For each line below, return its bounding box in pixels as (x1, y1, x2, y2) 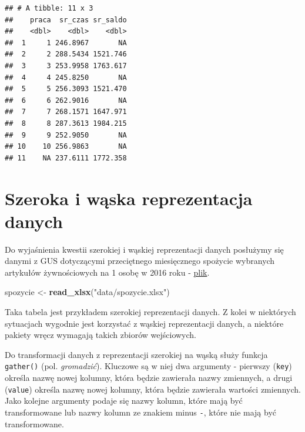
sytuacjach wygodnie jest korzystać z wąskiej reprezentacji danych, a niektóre (5, 317, 284, 329)
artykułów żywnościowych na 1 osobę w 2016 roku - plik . (5, 266, 210, 278)
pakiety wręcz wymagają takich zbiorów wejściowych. (5, 329, 197, 341)
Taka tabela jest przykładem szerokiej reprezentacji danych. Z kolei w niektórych (5, 306, 296, 317)
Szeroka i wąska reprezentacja (5, 186, 253, 210)
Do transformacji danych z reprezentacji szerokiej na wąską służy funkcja (5, 348, 268, 360)
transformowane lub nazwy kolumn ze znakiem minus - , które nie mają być (5, 406, 277, 418)
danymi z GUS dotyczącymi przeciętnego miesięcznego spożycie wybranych (5, 254, 275, 267)
